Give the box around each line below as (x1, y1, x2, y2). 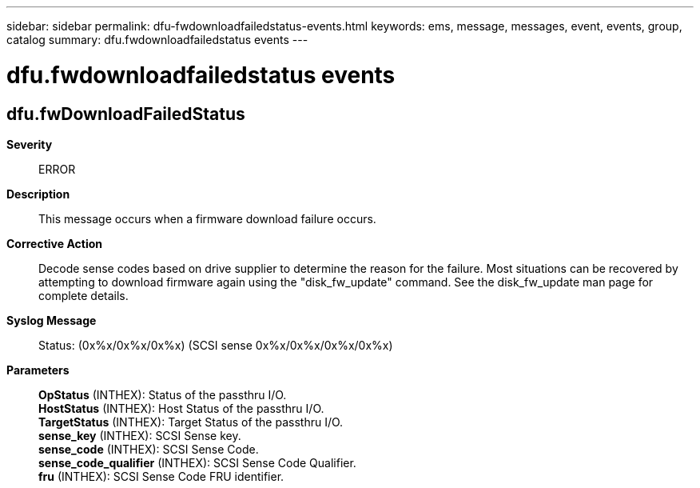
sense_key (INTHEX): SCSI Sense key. (38, 428, 241, 442)
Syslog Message (6, 313, 97, 327)
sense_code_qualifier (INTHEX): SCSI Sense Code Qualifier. (38, 455, 356, 470)
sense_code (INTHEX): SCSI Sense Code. (38, 442, 259, 456)
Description (6, 186, 70, 201)
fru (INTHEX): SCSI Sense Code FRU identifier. (38, 469, 284, 483)
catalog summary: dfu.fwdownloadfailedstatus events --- (6, 33, 308, 46)
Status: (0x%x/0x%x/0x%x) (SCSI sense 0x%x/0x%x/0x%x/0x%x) (38, 338, 393, 352)
